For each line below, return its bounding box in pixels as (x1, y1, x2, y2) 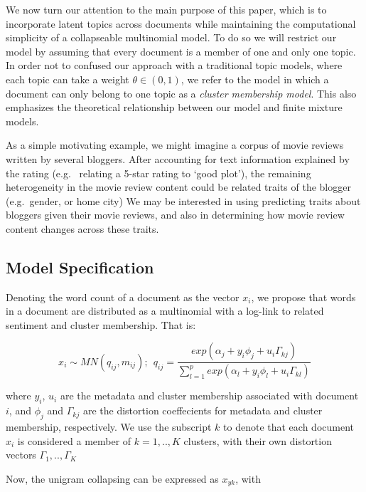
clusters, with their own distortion (183, 433, 332, 448)
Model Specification (6, 256, 154, 278)
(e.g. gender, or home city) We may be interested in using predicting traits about (6, 193, 361, 208)
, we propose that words (251, 289, 356, 304)
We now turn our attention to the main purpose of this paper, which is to (6, 2, 327, 16)
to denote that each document (223, 419, 354, 434)
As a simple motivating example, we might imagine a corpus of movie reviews (6, 137, 344, 152)
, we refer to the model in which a (181, 71, 329, 86)
